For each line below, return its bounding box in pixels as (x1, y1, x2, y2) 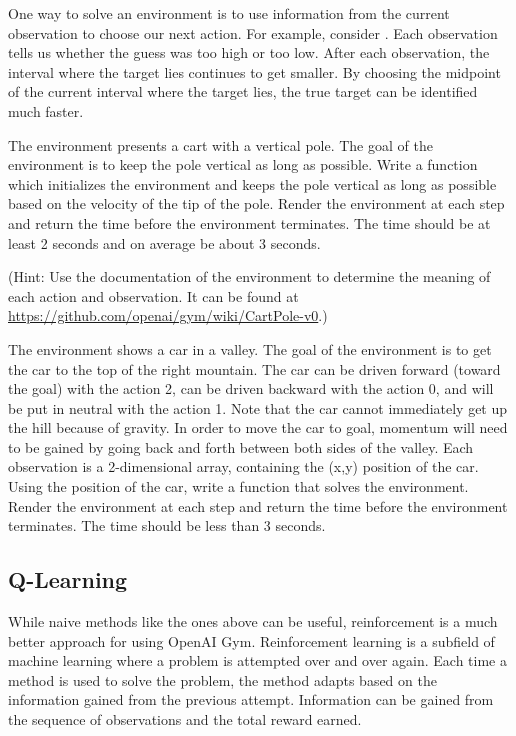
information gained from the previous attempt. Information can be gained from (8, 689, 494, 710)
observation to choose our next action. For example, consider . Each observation (8, 22, 498, 43)
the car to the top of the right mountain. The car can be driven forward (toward (8, 358, 501, 379)
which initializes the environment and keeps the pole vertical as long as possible (8, 173, 497, 194)
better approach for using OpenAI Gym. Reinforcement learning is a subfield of (8, 630, 495, 651)
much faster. (8, 100, 84, 121)
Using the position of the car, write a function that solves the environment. (8, 476, 469, 497)
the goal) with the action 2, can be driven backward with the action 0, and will (8, 378, 494, 399)
